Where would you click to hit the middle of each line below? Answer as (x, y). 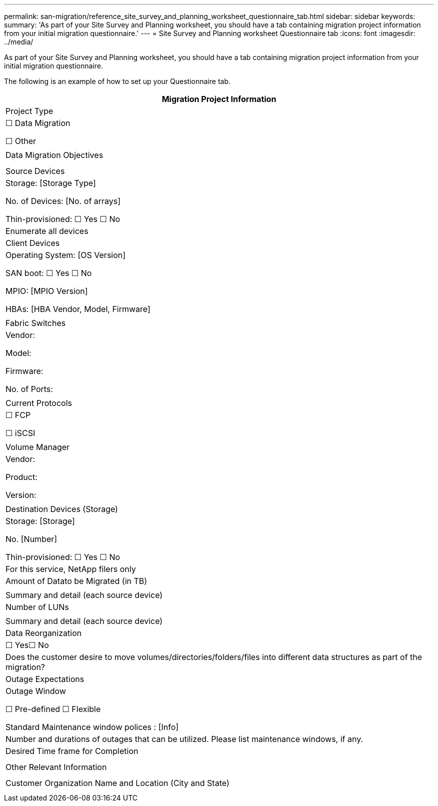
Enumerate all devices (47, 231)
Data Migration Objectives (54, 155)
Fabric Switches (36, 323)
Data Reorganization (44, 633)
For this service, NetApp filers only (71, 569)
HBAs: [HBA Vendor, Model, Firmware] (78, 309)
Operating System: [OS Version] (66, 255)
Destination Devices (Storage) (62, 509)
